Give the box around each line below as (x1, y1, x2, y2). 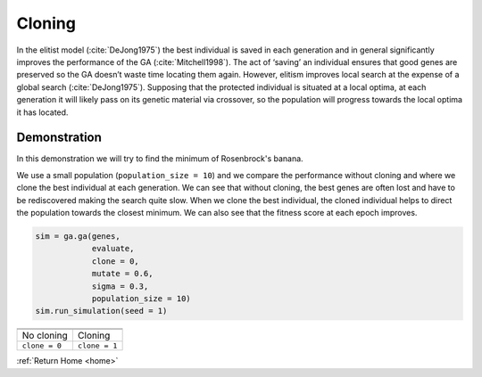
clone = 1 (77, 341, 118, 351)
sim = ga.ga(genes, (35, 231, 120, 241)
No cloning (21, 330, 69, 342)
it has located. (16, 107, 69, 118)
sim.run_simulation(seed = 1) (35, 306, 168, 316)
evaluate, (91, 243, 135, 254)
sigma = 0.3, (91, 281, 149, 291)
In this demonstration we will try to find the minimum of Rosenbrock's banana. (16, 153, 303, 164)
